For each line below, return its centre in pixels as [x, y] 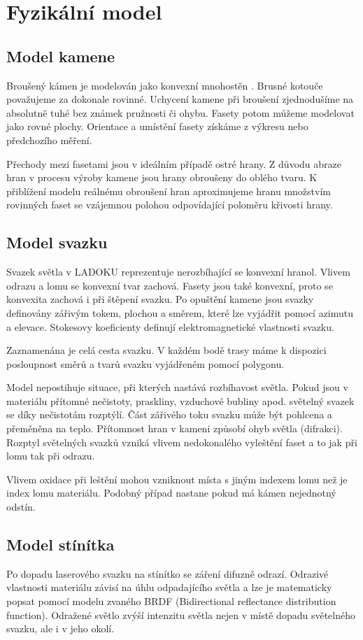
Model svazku [57, 242]
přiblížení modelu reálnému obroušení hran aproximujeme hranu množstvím [169, 191]
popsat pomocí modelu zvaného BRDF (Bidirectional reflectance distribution [171, 601]
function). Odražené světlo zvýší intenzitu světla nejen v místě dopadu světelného [181, 614]
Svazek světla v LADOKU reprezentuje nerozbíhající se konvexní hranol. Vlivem [178, 272]
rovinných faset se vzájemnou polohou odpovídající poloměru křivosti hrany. [170, 205]
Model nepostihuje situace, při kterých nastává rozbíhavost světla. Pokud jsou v [177, 387]
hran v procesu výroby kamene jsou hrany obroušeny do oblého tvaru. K [162, 177]
